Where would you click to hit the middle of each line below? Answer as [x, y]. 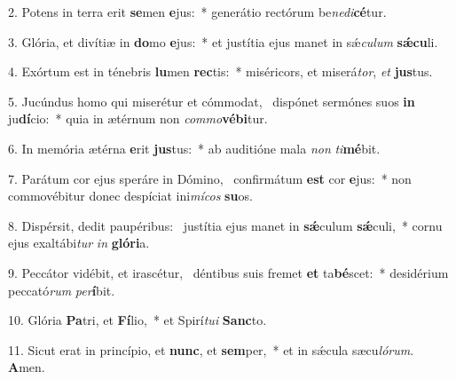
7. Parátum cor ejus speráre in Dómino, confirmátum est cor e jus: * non [210, 178]
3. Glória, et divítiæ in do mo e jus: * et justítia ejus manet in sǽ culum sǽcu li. [223, 41]
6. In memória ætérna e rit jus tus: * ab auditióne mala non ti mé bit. [194, 148]
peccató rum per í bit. [62, 290]
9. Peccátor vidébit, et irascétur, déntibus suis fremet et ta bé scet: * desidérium [228, 272]
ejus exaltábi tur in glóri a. [79, 243]
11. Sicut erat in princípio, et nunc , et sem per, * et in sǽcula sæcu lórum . [211, 349]
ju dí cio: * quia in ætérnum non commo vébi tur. [138, 118]
